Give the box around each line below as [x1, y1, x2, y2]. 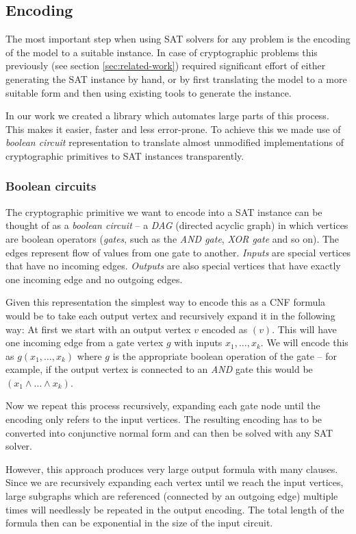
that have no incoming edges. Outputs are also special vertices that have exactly [5, 258, 341, 273]
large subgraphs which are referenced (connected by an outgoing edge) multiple [5, 489, 338, 503]
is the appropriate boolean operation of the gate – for [112, 348, 337, 363]
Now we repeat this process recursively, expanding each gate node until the [5, 398, 320, 413]
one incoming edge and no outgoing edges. [5, 271, 183, 286]
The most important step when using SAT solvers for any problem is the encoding [5, 32, 351, 46]
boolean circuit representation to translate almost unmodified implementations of [5, 135, 344, 149]
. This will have [272, 321, 337, 336]
